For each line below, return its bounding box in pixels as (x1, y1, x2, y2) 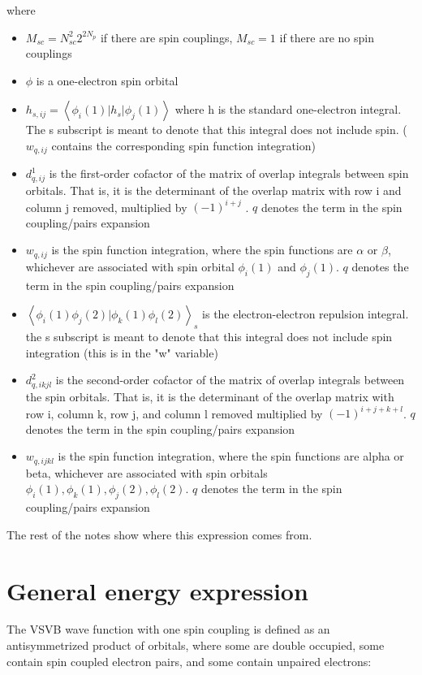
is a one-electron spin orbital (36, 71, 179, 89)
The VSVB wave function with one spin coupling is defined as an (6, 621, 330, 638)
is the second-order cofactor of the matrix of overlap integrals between (55, 371, 405, 388)
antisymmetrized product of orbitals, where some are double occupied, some (6, 637, 385, 654)
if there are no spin (279, 28, 374, 45)
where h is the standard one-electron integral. (174, 101, 402, 118)
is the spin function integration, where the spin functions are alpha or (58, 448, 404, 465)
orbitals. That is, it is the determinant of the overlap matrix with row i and (25, 182, 402, 199)
